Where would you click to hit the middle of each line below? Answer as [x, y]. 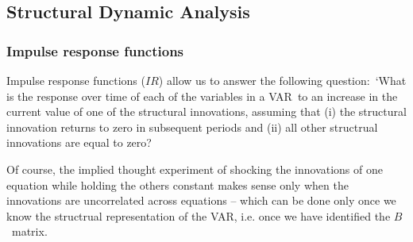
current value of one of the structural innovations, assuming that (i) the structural [206, 111]
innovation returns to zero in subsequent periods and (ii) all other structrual [192, 127]
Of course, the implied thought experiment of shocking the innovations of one [195, 169]
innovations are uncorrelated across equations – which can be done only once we [201, 200]
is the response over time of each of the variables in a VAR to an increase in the [202, 96]
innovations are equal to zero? [79, 142]
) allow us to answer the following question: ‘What [282, 80]
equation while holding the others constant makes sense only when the [178, 184]
